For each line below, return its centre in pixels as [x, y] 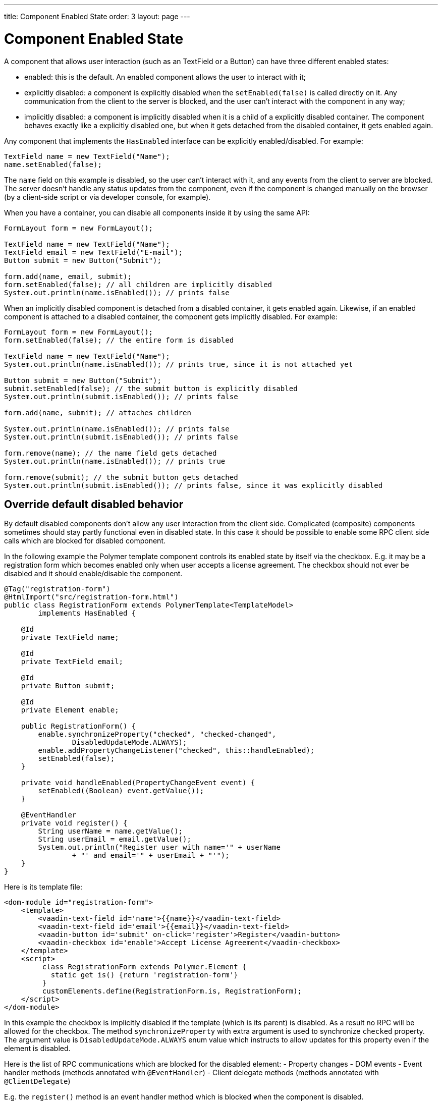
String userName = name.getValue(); [111, 831]
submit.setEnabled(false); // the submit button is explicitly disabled [151, 388]
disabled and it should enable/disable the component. [93, 574]
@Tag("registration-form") [57, 589]
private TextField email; [72, 662]
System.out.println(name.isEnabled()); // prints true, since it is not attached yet [179, 364]
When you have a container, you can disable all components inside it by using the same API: [157, 212]
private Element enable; [70, 710]
